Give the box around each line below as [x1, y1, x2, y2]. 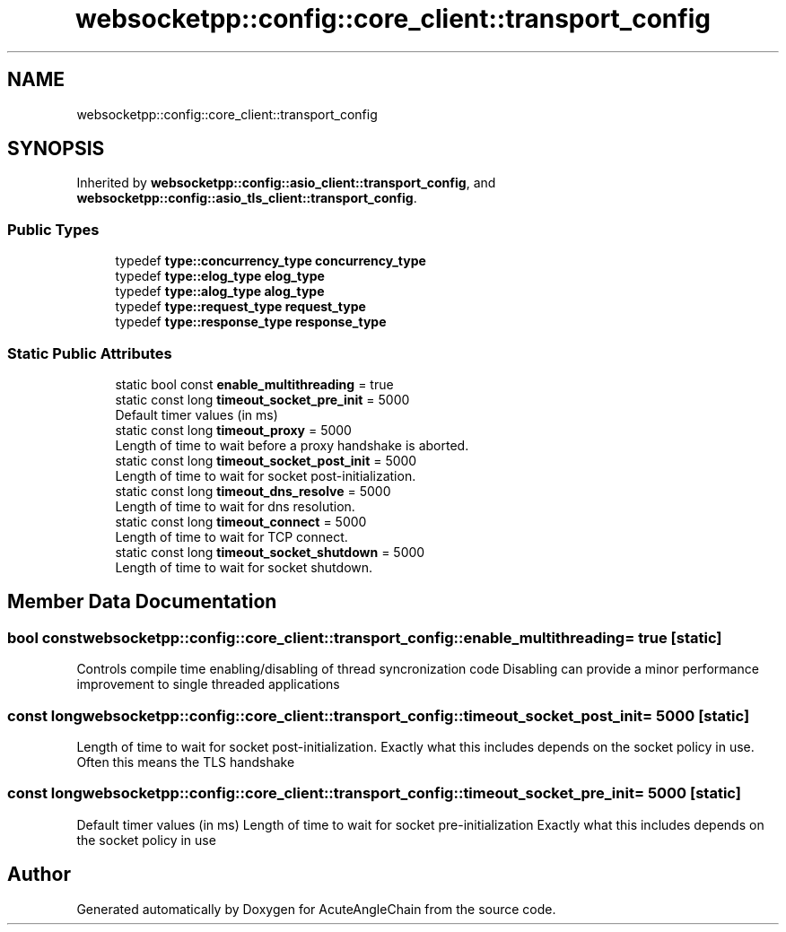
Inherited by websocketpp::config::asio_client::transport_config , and [76, 175, 496, 191]
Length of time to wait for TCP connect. [115, 528, 348, 544]
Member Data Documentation [7, 590, 277, 614]
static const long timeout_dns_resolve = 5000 [115, 483, 391, 499]
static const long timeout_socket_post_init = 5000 [115, 452, 417, 468]
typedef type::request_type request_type [115, 299, 366, 315]
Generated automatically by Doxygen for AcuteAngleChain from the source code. [76, 901, 556, 917]
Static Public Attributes [7, 344, 172, 362]
